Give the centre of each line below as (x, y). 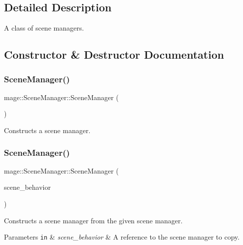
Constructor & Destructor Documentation (114, 54)
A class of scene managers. (44, 28)
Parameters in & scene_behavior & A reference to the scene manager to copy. (122, 237)
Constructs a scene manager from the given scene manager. (93, 220)
